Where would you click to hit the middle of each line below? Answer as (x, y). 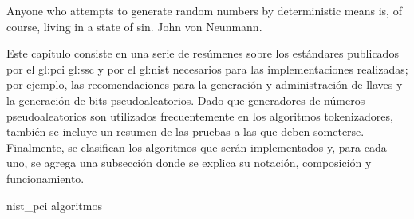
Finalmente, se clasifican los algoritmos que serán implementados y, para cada (197, 147)
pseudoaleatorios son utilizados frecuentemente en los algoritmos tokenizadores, (200, 115)
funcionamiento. (45, 178)
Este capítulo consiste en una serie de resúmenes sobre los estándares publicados (203, 53)
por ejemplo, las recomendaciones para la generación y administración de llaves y (205, 84)
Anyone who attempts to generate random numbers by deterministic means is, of (204, 10)
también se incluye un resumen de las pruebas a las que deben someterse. (185, 131)
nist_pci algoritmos (54, 205)
